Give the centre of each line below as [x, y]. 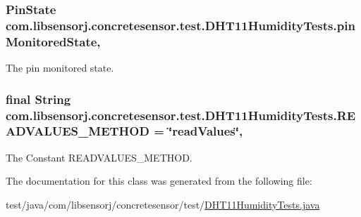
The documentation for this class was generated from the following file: [159, 181]
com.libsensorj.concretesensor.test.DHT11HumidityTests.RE [181, 115]
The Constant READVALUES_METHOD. [99, 157]
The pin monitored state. [60, 68]
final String [38, 99]
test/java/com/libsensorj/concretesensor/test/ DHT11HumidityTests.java [163, 204]
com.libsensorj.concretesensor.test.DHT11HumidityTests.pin [180, 25]
